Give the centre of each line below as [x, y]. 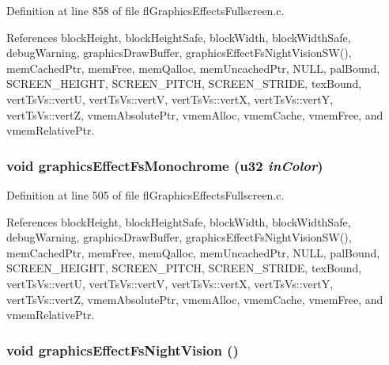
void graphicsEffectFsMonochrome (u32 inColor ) [165, 165]
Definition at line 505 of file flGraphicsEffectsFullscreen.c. [145, 194]
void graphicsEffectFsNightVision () [123, 350]
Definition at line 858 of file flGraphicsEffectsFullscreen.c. [145, 10]
